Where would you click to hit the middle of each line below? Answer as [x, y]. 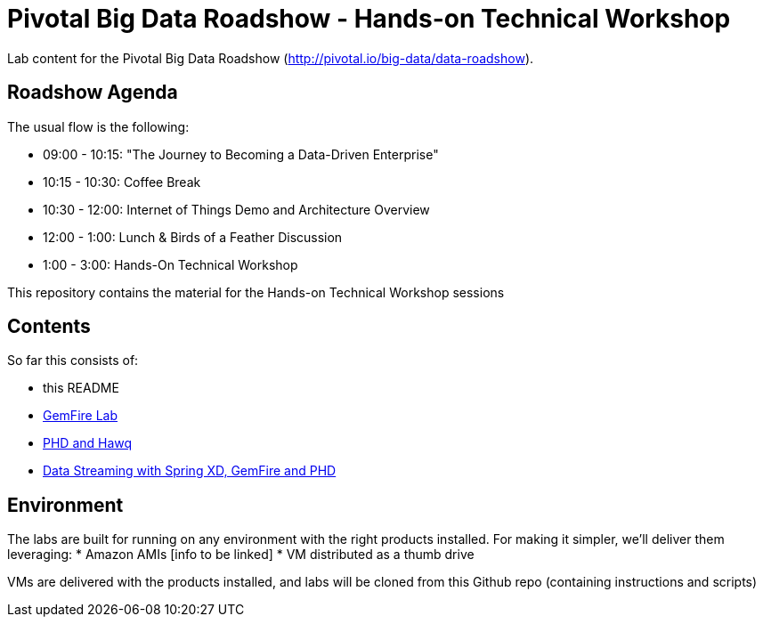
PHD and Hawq [88, 443]
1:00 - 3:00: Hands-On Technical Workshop [170, 264]
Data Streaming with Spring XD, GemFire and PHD [190, 471]
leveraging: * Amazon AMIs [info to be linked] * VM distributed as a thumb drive [241, 555]
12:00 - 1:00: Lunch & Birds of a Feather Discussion [193, 237]
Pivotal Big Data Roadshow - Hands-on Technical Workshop [369, 19]
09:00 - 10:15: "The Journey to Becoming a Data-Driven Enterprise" [241, 154]
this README [81, 388]
